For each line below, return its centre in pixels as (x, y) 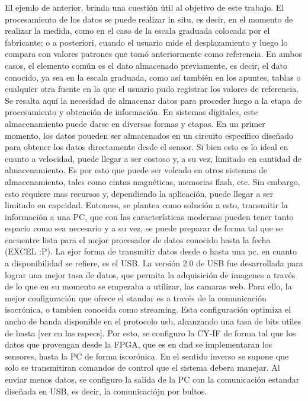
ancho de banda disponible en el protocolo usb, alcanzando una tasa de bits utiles (153, 321)
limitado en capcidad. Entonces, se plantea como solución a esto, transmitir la (146, 205)
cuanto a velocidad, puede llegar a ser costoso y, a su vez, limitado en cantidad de (153, 158)
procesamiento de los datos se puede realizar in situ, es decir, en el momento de (149, 19)
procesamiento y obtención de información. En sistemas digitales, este (131, 112)
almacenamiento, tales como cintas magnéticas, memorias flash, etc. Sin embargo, (153, 181)
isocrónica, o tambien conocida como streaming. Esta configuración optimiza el (148, 309)
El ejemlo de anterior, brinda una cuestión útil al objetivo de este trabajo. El (145, 7)
